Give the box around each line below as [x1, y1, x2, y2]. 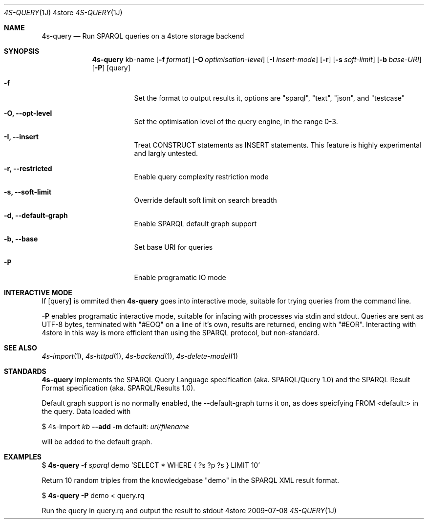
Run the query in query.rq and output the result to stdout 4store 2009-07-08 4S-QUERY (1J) [42, 506, 337, 515]
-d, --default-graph [4, 211, 68, 219]
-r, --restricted [4, 164, 52, 173]
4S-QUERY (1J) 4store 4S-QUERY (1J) [4, 8, 123, 17]
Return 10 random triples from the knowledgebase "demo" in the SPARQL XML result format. [42, 476, 340, 484]
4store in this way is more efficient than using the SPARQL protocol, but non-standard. [42, 328, 320, 337]
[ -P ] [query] [92, 64, 130, 72]
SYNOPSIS [4, 47, 40, 55]
